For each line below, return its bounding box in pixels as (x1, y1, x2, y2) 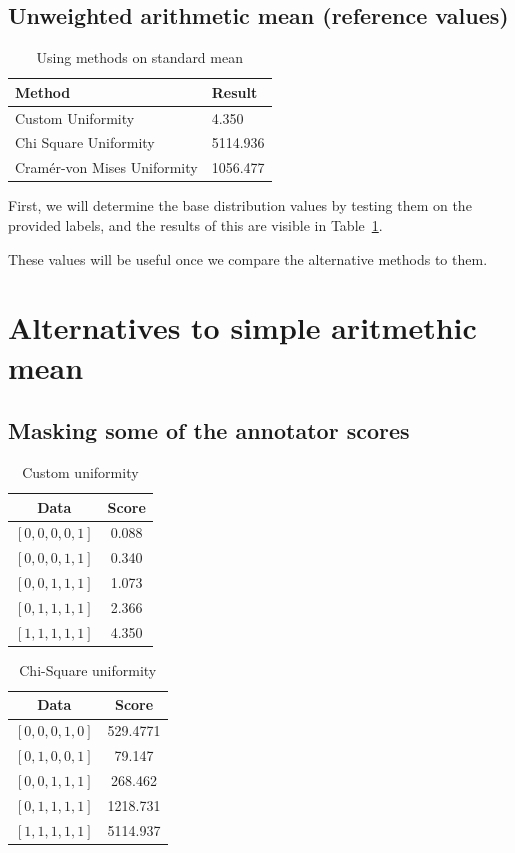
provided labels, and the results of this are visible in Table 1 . (8, 215, 383, 236)
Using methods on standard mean (36, 47, 243, 68)
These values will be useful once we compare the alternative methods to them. (8, 248, 488, 269)
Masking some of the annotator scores (8, 415, 410, 446)
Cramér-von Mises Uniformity (15, 157, 198, 178)
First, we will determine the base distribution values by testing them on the (8, 195, 472, 216)
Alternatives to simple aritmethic (8, 307, 477, 348)
